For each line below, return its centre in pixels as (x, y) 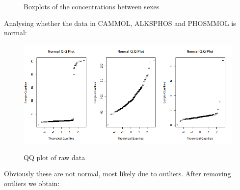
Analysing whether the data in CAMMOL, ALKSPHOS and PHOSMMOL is (120, 23)
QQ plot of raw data (54, 157)
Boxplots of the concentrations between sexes (92, 6)
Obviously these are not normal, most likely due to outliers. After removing (118, 174)
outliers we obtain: (32, 183)
